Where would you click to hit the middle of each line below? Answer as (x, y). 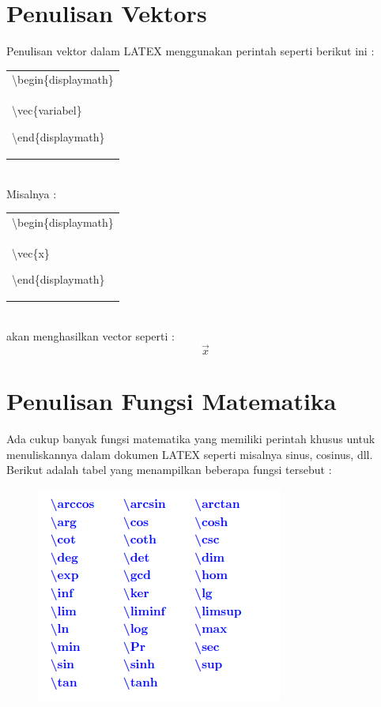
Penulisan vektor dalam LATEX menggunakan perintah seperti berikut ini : (190, 51)
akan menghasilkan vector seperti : (91, 336)
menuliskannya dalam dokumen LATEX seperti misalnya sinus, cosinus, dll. (190, 454)
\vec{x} (31, 252)
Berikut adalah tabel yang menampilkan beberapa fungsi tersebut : (169, 470)
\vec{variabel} (47, 110)
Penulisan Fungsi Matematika (172, 401)
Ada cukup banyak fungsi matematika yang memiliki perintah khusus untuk (191, 438)
